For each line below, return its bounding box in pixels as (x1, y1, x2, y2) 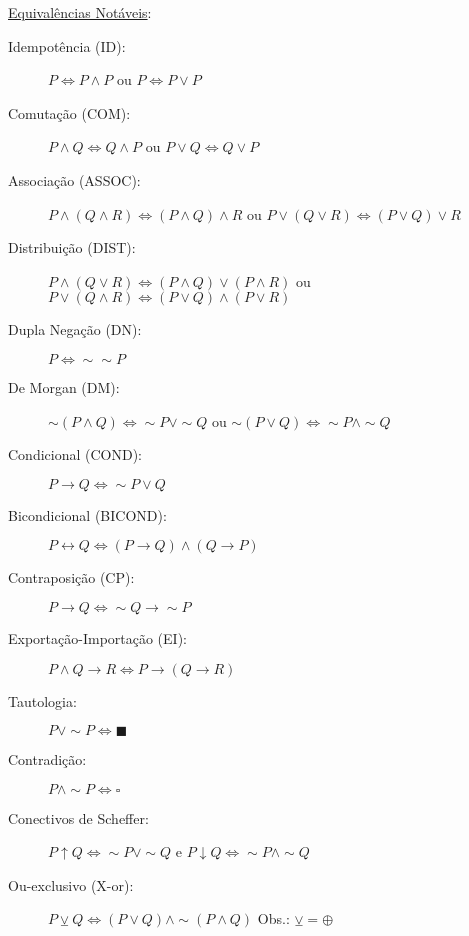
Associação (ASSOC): (8, 169, 141, 190)
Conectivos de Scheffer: (8, 807, 149, 828)
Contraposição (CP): (8, 567, 135, 588)
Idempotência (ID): (8, 35, 126, 56)
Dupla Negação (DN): (8, 319, 142, 340)
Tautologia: (8, 690, 77, 711)
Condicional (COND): (8, 444, 142, 465)
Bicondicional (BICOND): (8, 504, 167, 525)
